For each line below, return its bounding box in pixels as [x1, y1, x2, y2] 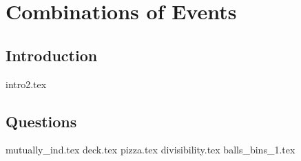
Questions [6, 110, 77, 131]
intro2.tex [6, 76, 47, 91]
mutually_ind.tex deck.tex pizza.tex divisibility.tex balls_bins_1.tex [6, 142, 295, 157]
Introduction [6, 44, 98, 65]
